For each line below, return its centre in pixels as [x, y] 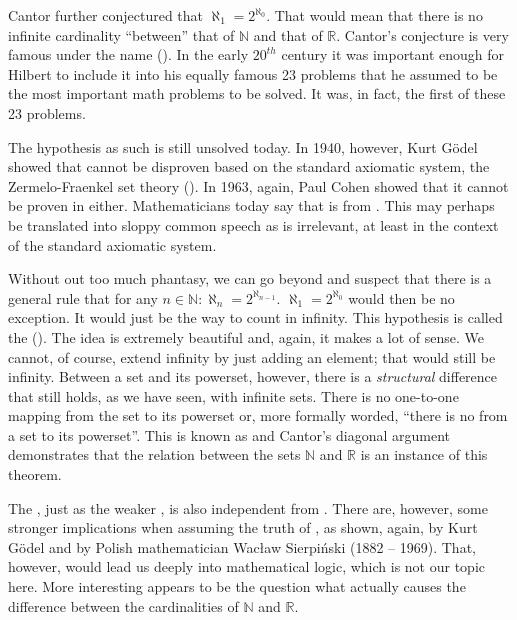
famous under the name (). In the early [128, 54]
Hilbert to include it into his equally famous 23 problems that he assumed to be [253, 73]
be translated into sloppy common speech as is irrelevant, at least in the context [253, 224]
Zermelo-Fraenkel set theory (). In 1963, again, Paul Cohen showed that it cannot [258, 185]
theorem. [35, 474]
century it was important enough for [393, 54]
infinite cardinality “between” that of [121, 34]
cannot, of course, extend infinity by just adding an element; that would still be [252, 356]
